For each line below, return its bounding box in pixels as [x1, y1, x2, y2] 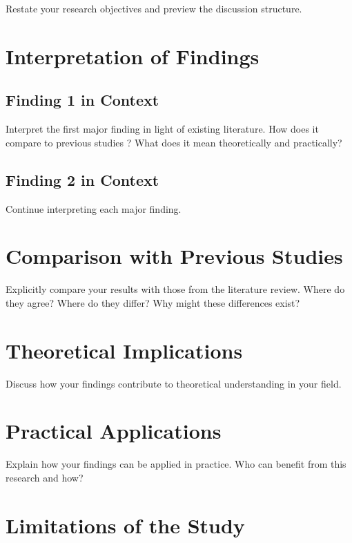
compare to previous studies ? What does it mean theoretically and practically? [6, 135, 342, 149]
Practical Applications [6, 417, 222, 445]
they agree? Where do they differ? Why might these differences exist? [6, 295, 300, 309]
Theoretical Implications [6, 336, 243, 364]
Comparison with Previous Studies [6, 242, 343, 270]
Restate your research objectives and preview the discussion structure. [6, 1, 302, 15]
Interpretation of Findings [6, 41, 260, 70]
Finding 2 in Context [6, 169, 159, 190]
